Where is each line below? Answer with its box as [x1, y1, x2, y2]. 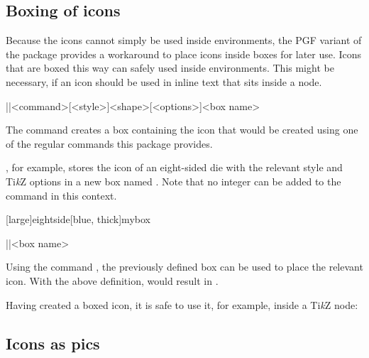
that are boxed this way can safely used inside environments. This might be [6, 60, 334, 75]
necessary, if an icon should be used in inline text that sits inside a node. [6, 74, 322, 89]
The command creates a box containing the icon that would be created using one [6, 122, 358, 137]
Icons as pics [6, 332, 100, 354]
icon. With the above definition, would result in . [6, 273, 219, 288]
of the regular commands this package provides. [6, 136, 213, 151]
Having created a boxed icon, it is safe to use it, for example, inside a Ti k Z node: [6, 297, 358, 312]
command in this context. [6, 188, 117, 202]
